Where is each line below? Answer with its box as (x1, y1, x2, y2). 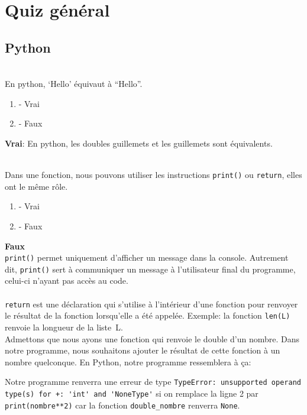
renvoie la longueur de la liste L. (5, 320, 123, 333)
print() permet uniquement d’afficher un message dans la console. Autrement (5, 251, 289, 264)
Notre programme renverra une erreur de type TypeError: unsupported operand (5, 375, 301, 388)
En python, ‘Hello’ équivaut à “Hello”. (5, 77, 143, 90)
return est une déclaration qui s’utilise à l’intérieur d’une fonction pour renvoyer (5, 297, 298, 310)
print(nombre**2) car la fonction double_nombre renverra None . (5, 398, 240, 411)
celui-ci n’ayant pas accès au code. (5, 274, 128, 287)
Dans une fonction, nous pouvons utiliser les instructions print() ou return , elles (5, 168, 302, 181)
